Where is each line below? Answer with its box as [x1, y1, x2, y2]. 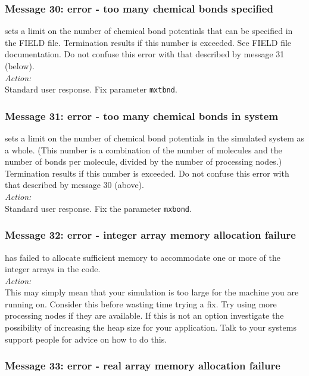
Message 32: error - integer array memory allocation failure [5, 227, 296, 242]
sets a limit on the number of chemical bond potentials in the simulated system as [5, 132, 304, 144]
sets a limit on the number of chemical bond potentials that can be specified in [5, 24, 293, 37]
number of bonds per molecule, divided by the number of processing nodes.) [5, 155, 282, 168]
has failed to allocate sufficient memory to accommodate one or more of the [5, 251, 280, 263]
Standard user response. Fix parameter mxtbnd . [5, 83, 177, 95]
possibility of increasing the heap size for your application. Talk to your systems [5, 321, 296, 334]
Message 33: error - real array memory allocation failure [5, 358, 280, 373]
